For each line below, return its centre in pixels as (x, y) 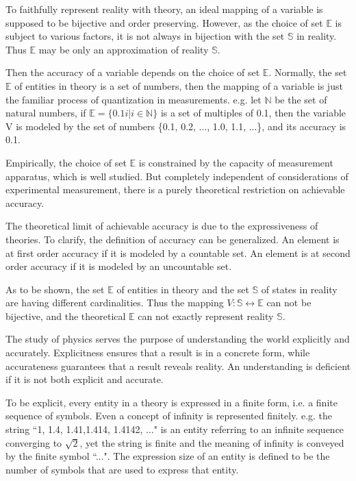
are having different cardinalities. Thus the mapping (115, 303)
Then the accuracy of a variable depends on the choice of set (133, 72)
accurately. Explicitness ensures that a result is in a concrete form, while (158, 353)
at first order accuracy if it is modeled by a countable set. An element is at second (178, 252)
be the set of (301, 99)
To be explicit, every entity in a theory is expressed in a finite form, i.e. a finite (171, 402)
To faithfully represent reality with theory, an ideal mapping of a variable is (164, 9)
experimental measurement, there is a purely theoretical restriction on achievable (175, 189)
